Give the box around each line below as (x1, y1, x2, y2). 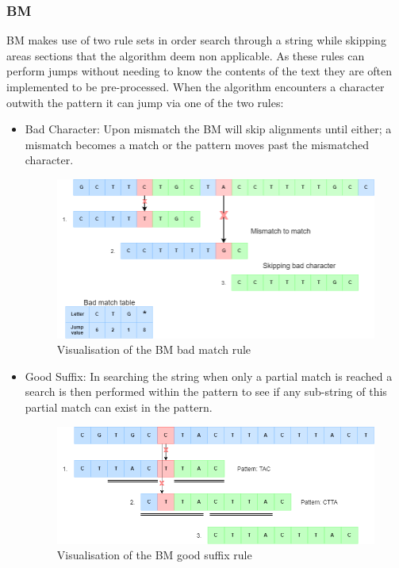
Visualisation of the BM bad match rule (56, 341, 251, 358)
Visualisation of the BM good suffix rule (56, 547, 252, 563)
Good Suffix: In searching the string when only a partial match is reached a (25, 367, 393, 384)
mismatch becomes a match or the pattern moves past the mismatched (25, 136, 369, 152)
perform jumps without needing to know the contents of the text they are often (6, 63, 392, 79)
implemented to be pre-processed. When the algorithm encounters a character (6, 79, 385, 94)
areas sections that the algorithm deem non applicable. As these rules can (6, 47, 365, 63)
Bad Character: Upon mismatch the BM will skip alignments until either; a (25, 121, 392, 137)
